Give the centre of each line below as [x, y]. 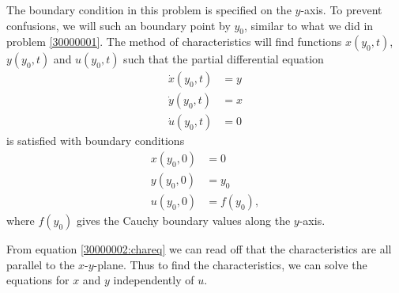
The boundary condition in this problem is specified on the [149, 10]
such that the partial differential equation [224, 59]
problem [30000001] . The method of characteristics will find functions [174, 42]
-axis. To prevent [341, 10]
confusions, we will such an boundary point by [119, 25]
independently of [154, 280]
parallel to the [41, 264]
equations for [38, 280]
